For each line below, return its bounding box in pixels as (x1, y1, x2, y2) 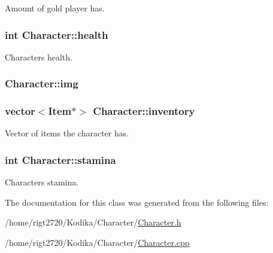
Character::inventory (93, 103, 195, 118)
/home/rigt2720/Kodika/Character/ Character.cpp (5, 236, 190, 249)
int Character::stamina (5, 152, 116, 167)
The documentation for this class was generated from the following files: (5, 196, 269, 208)
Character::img (5, 76, 78, 91)
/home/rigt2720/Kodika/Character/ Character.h (5, 216, 181, 228)
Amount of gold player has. (5, 2, 105, 14)
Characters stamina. (5, 176, 79, 188)
